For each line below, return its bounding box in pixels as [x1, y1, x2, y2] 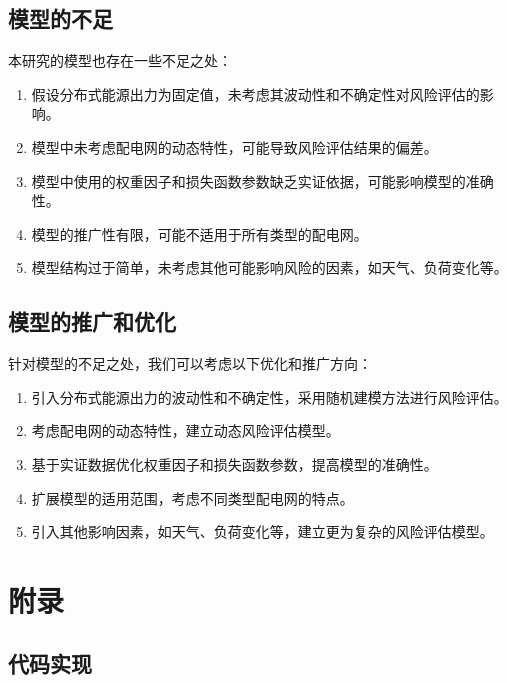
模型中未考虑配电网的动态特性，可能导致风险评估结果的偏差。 [31, 136, 438, 157]
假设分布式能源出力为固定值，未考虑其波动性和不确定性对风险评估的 [31, 83, 480, 104]
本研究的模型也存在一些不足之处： [8, 50, 232, 71]
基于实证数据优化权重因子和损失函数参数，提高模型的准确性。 [31, 453, 438, 474]
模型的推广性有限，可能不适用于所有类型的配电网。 [31, 223, 368, 244]
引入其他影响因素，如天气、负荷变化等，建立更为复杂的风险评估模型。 [31, 521, 494, 542]
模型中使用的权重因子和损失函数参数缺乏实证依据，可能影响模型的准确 [31, 170, 494, 191]
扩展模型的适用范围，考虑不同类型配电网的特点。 [31, 487, 354, 508]
